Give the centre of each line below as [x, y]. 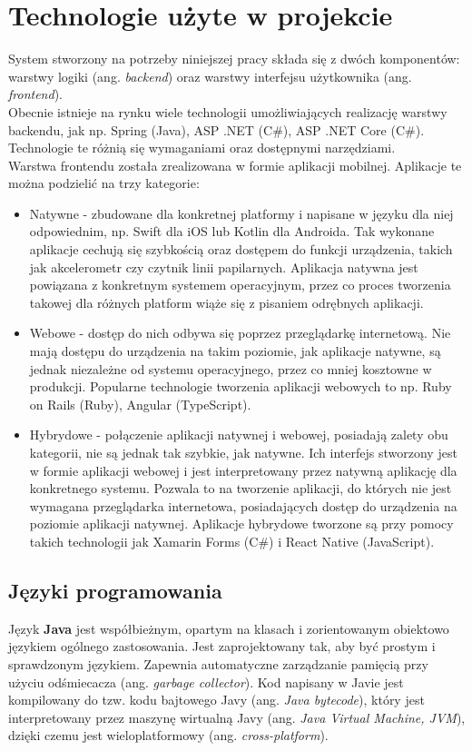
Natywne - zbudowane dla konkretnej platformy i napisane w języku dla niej [241, 213]
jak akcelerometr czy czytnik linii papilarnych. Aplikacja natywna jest [224, 267]
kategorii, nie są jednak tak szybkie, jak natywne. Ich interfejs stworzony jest [243, 452]
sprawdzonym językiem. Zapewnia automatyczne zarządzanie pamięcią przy [218, 663]
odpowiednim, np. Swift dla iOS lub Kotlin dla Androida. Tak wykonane [232, 231]
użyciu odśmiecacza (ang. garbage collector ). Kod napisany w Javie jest [206, 682]
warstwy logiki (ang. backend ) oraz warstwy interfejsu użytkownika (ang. [210, 76]
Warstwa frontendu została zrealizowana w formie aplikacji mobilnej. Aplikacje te [235, 165]
